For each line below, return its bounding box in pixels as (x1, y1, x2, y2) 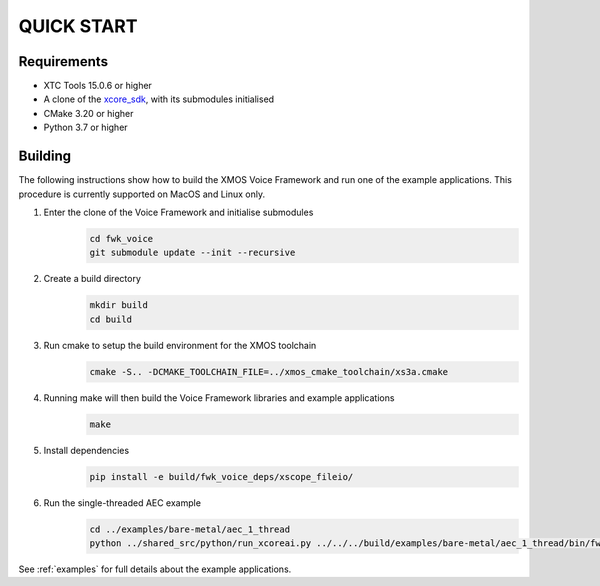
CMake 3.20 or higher (43, 107, 134, 119)
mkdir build (89, 300, 149, 311)
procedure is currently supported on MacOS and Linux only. (18, 188, 265, 200)
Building (18, 148, 72, 165)
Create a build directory (43, 273, 142, 285)
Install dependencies (43, 444, 130, 456)
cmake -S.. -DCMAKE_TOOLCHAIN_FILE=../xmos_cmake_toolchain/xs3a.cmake (89, 366, 449, 377)
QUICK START (18, 15, 138, 37)
